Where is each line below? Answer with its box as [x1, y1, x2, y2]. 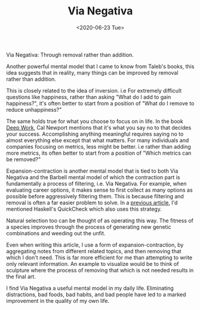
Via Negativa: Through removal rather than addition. [6, 51, 134, 58]
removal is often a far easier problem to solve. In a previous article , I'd [6, 199, 178, 206]
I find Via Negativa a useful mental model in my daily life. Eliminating [6, 284, 174, 291]
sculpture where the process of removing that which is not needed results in [6, 266, 194, 274]
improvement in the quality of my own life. [6, 297, 110, 304]
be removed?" [6, 155, 41, 162]
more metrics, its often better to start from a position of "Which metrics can [6, 149, 192, 156]
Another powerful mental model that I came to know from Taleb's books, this [6, 63, 195, 70]
